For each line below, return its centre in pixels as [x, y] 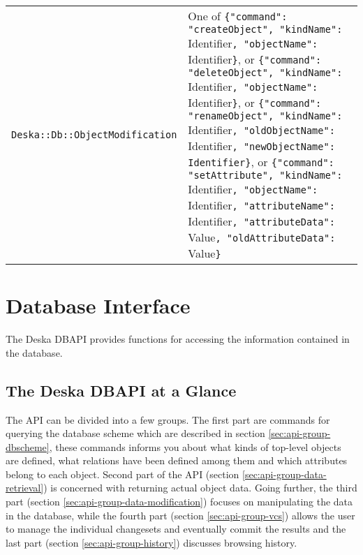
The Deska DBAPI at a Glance [121, 390]
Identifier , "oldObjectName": [261, 129]
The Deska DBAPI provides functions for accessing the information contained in [178, 339]
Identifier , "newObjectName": [261, 146]
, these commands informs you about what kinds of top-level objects [195, 446]
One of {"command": [238, 16]
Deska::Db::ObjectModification [94, 134]
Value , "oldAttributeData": [262, 237]
